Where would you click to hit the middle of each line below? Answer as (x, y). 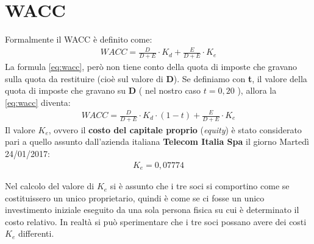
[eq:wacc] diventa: (38, 102)
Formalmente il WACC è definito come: (79, 39)
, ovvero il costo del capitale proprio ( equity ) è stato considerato (175, 129)
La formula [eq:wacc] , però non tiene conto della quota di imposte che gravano (151, 67)
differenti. (36, 233)
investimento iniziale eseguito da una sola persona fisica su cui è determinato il (152, 210)
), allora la (257, 90)
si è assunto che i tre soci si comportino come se (200, 186)
